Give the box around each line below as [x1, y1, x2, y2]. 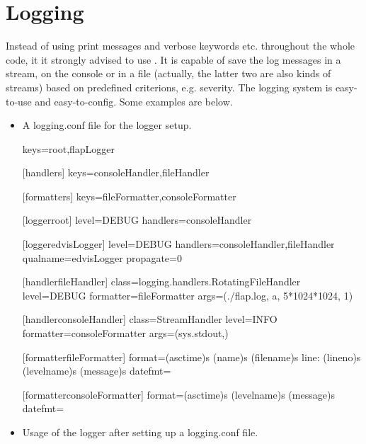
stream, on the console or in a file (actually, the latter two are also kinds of [6, 66, 331, 81]
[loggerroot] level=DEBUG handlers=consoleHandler [22, 212, 252, 227]
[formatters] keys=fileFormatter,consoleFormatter [22, 188, 236, 203]
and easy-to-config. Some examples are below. [35, 93, 233, 108]
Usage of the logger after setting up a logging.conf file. [22, 425, 258, 439]
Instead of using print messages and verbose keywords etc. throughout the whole [6, 38, 355, 53]
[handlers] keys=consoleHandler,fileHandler [22, 165, 210, 180]
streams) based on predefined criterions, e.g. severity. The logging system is [6, 79, 333, 94]
